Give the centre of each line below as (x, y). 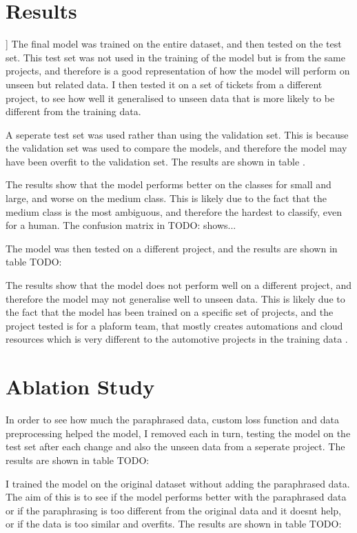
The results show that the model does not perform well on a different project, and (179, 285)
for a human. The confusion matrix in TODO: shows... (121, 225)
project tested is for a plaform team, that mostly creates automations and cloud (174, 325)
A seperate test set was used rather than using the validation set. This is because (177, 134)
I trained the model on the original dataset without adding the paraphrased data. (178, 483)
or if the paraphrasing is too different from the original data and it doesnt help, (174, 510)
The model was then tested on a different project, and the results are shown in (172, 248)
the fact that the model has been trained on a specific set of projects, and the (170, 312)
